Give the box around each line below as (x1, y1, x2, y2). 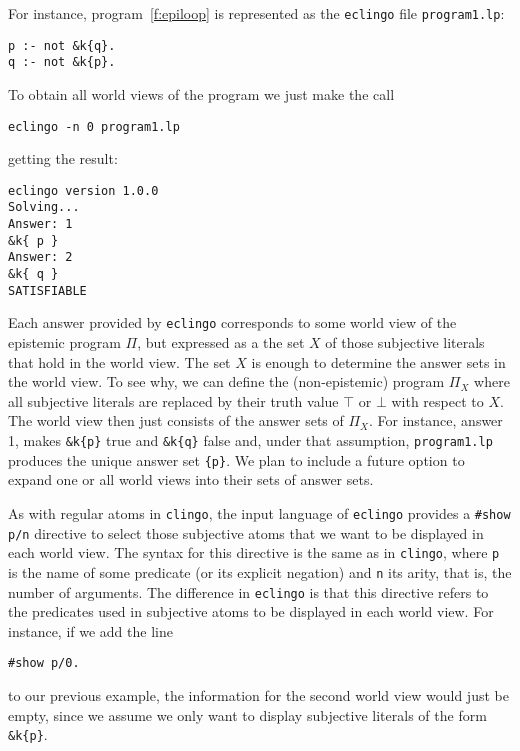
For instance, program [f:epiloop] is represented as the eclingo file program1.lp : (8, 3, 505, 23)
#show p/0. (8, 656, 80, 671)
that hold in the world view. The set (8, 351, 231, 372)
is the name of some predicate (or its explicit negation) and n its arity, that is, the (8, 561, 512, 582)
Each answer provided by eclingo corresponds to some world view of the (8, 312, 457, 333)
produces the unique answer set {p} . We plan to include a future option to (8, 449, 465, 470)
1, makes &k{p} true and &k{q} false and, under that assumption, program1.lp (8, 430, 493, 451)
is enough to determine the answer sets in (251, 351, 506, 372)
